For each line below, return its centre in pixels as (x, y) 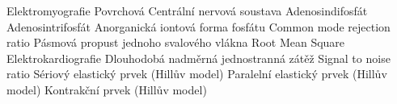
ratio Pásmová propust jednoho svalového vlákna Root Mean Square (176, 42)
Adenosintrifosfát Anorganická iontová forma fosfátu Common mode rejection (198, 26)
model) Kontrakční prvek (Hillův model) (107, 89)
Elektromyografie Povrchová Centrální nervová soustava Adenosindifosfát (187, 10)
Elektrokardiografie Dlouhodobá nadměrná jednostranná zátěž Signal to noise (198, 58)
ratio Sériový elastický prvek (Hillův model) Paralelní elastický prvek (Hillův (197, 74)
